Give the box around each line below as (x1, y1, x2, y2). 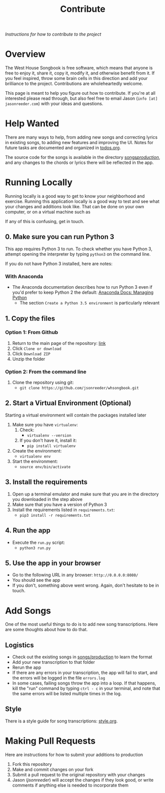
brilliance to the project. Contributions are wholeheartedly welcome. (5, 80, 143, 87)
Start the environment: (12, 458, 58, 464)
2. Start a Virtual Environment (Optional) (5, 399, 132, 408)
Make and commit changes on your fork (12, 766, 94, 772)
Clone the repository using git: (12, 379, 74, 385)
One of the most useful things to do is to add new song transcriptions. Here (5, 621, 158, 627)
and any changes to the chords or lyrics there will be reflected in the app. (5, 159, 154, 166)
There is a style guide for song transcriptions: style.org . (5, 718, 118, 724)
